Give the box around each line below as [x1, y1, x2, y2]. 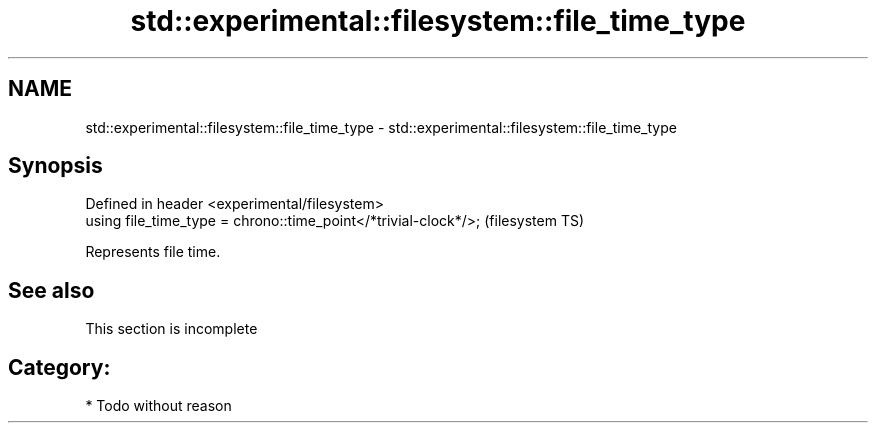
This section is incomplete [85, 320, 258, 338]
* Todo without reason [85, 397, 232, 415]
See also [8, 277, 95, 303]
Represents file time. [85, 243, 221, 261]
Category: [8, 354, 111, 380]
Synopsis [8, 153, 103, 179]
